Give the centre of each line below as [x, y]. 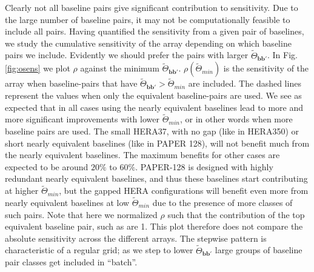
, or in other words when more [236, 119]
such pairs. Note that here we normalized [81, 214]
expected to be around [47, 166]
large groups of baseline [259, 250]
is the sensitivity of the [266, 68]
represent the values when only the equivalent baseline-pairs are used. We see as [153, 95]
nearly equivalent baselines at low [67, 202]
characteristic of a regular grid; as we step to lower [99, 250]
